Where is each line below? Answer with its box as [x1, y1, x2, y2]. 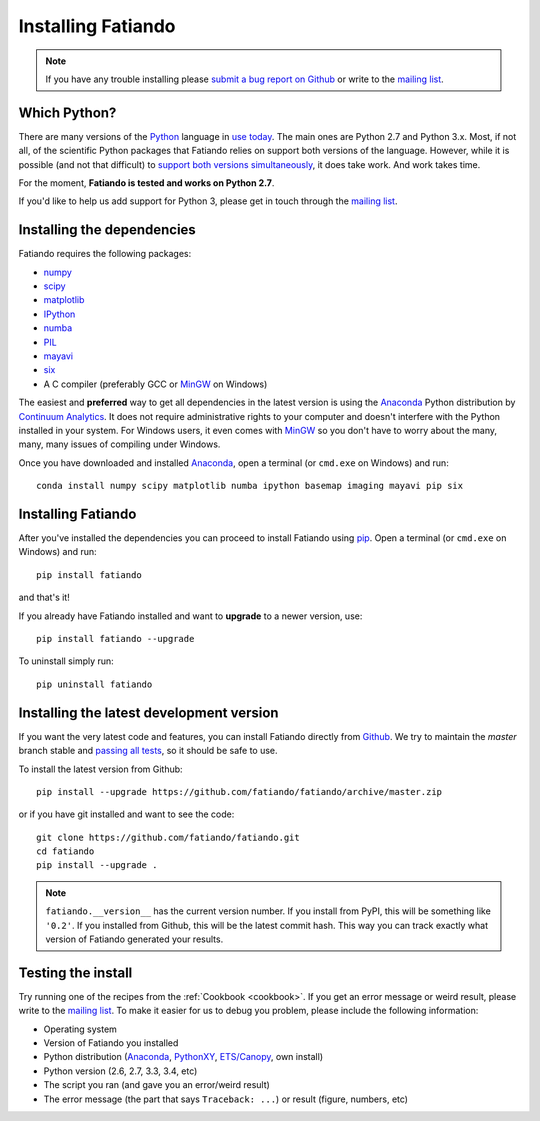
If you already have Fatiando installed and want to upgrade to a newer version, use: [18, 610, 363, 622]
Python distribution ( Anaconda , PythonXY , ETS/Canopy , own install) [43, 1051, 324, 1063]
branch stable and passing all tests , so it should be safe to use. [18, 745, 279, 757]
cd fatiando [36, 846, 95, 857]
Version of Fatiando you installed [43, 1037, 179, 1049]
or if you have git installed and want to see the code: [18, 808, 235, 820]
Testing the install [18, 964, 133, 981]
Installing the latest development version [18, 704, 279, 721]
